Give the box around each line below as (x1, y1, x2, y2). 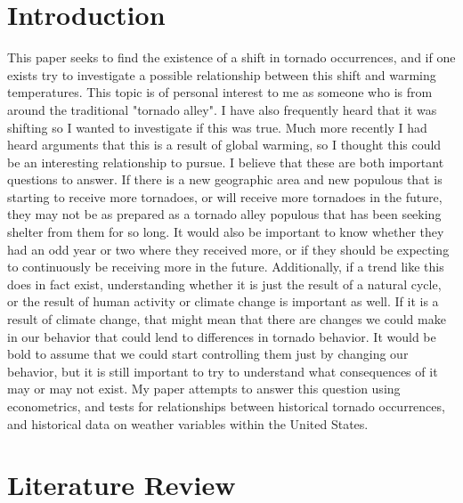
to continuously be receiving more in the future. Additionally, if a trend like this (7, 257, 444, 276)
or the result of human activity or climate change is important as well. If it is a (7, 292, 439, 311)
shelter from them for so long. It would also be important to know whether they (7, 223, 444, 241)
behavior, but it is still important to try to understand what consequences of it (7, 361, 438, 380)
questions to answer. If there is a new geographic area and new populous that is (7, 170, 443, 189)
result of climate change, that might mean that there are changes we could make (7, 310, 446, 329)
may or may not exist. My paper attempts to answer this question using (7, 379, 401, 398)
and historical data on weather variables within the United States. (7, 414, 369, 433)
